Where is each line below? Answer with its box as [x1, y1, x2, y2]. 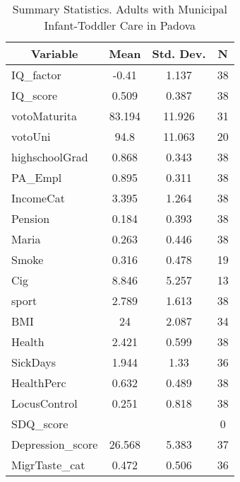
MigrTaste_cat [11, 457, 85, 473]
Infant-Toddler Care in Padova [44, 17, 196, 33]
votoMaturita [11, 108, 77, 124]
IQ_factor [11, 67, 61, 83]
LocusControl [11, 395, 78, 411]
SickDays [11, 354, 56, 370]
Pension [11, 210, 50, 226]
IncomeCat [11, 190, 65, 206]
